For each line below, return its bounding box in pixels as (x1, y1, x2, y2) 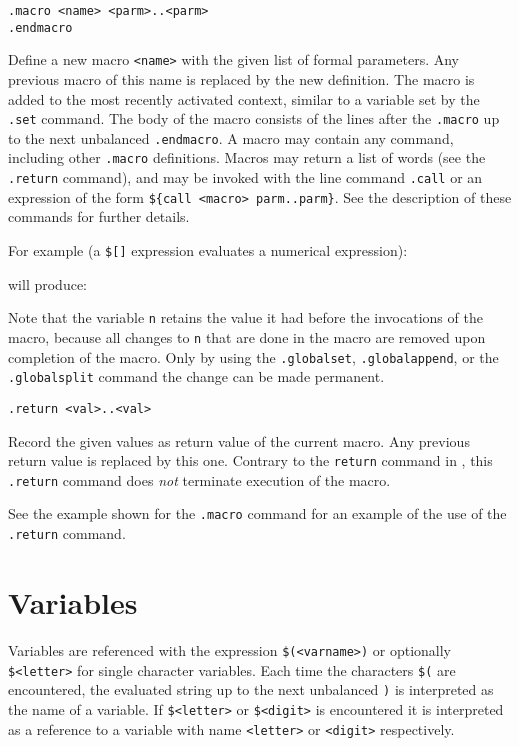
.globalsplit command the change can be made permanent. (8, 366, 385, 387)
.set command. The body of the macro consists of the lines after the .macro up (8, 108, 500, 129)
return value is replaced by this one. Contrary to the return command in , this (8, 450, 493, 471)
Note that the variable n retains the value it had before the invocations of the (8, 307, 483, 328)
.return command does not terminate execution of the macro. (8, 469, 391, 490)
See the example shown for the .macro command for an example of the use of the (8, 503, 507, 524)
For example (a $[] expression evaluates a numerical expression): (8, 240, 408, 261)
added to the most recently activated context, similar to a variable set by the (8, 88, 480, 109)
